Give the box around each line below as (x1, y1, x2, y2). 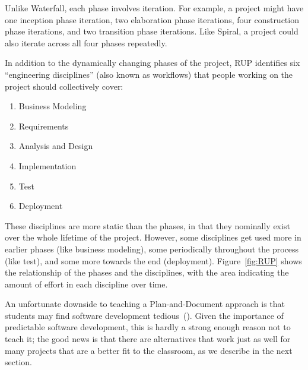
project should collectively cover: (5, 80, 123, 92)
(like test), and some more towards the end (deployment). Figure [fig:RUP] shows (5, 254, 302, 267)
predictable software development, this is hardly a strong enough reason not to (5, 321, 291, 333)
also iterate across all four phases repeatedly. (5, 36, 167, 49)
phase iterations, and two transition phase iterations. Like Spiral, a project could (5, 25, 299, 37)
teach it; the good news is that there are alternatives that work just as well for (5, 333, 291, 345)
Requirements (18, 119, 69, 132)
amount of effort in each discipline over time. (5, 277, 168, 290)
